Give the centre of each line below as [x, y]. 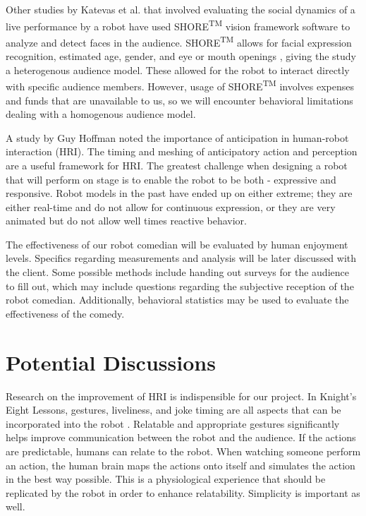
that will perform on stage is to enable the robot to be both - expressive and [171, 179]
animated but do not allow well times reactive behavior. [126, 221]
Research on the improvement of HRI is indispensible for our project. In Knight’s [181, 396]
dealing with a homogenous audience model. [101, 114]
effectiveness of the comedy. [65, 313]
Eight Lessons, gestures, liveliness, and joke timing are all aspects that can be [173, 410]
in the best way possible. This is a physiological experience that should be [166, 479]
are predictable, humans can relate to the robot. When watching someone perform [183, 451]
